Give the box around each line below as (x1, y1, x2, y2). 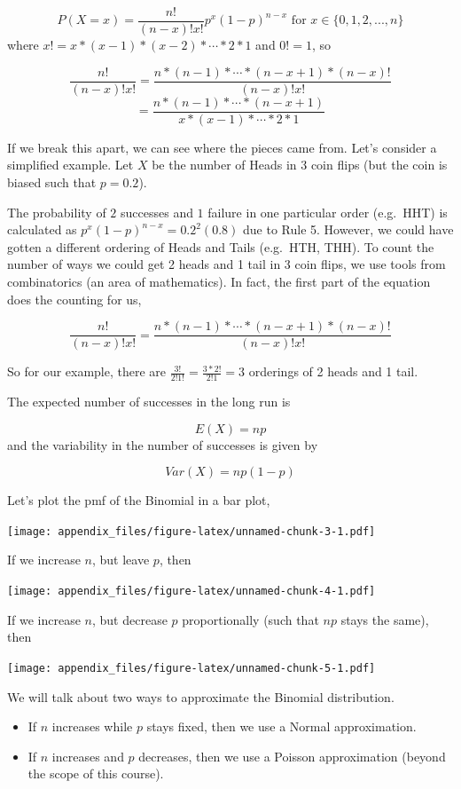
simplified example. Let (7, 155, 134, 174)
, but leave (92, 550, 150, 569)
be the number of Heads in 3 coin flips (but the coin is (152, 155, 448, 174)
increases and (51, 746, 124, 765)
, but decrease (92, 610, 168, 628)
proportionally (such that (182, 610, 319, 628)
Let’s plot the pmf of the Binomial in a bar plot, (7, 491, 270, 509)
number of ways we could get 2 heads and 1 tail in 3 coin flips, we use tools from (7, 255, 446, 273)
